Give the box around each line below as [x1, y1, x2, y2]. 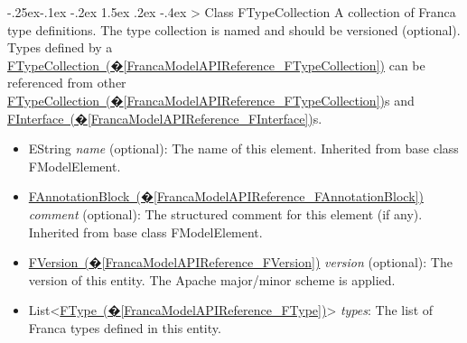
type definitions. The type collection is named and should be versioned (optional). [7, 20, 461, 39]
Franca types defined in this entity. [28, 318, 221, 337]
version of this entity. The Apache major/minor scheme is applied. [28, 270, 396, 289]
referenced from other [7, 73, 126, 92]
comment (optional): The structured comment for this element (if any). [28, 204, 423, 223]
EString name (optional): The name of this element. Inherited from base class [28, 139, 459, 158]
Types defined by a [7, 38, 113, 57]
